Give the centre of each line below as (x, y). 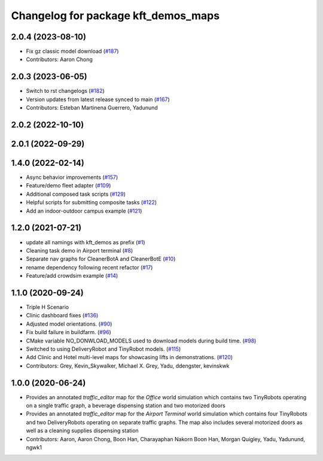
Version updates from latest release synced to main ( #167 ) (98, 99)
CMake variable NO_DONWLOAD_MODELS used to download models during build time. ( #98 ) (141, 341)
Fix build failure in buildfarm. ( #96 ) (69, 332)
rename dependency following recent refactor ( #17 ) (89, 267)
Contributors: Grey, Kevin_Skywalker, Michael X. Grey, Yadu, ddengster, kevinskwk (128, 366)
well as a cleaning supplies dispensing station (82, 430)
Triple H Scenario (47, 307)
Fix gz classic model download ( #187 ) (72, 51)
